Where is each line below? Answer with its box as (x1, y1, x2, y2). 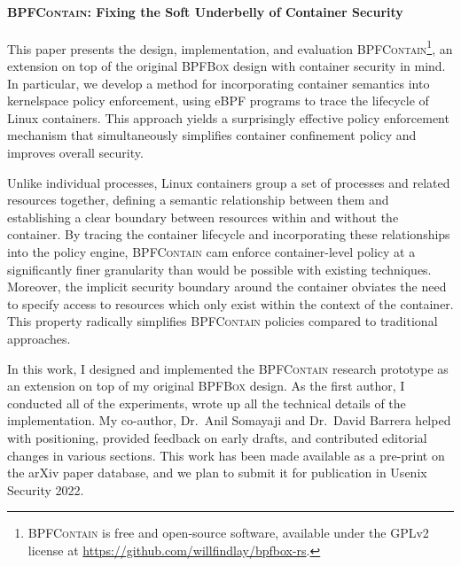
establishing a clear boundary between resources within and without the (7, 207, 399, 226)
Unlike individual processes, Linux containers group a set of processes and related (7, 173, 450, 191)
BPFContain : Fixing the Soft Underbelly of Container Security (7, 2, 403, 20)
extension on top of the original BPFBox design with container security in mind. (7, 57, 446, 75)
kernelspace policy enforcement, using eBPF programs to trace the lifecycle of (7, 91, 429, 110)
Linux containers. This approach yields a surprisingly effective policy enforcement (7, 108, 449, 127)
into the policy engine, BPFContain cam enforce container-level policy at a (7, 242, 416, 260)
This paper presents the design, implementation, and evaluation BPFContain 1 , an (7, 36, 453, 58)
